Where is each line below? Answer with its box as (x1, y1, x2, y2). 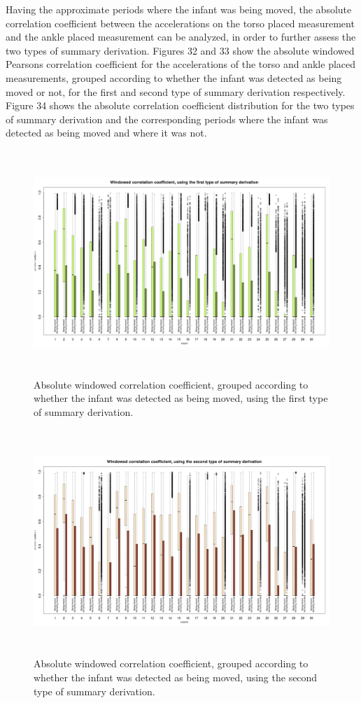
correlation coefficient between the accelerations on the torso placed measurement (6, 15, 355, 30)
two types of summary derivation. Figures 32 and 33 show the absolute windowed (6, 43, 355, 57)
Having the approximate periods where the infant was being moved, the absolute (6, 2, 352, 16)
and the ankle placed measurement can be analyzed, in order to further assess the (6, 29, 356, 44)
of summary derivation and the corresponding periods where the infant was (6, 111, 328, 126)
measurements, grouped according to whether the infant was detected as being (6, 70, 342, 85)
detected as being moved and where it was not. (6, 125, 207, 140)
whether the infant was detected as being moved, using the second (34, 670, 318, 684)
